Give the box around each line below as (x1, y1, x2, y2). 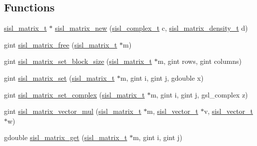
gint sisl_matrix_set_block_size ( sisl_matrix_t (4, 56, 152, 66)
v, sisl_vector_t (204, 106, 253, 116)
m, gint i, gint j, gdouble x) (120, 72, 204, 83)
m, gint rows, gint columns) (158, 56, 242, 66)
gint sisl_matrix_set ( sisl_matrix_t (4, 72, 115, 83)
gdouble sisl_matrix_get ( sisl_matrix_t (4, 132, 127, 143)
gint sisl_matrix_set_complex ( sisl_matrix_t (4, 89, 145, 99)
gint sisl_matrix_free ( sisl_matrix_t (4, 39, 117, 49)
